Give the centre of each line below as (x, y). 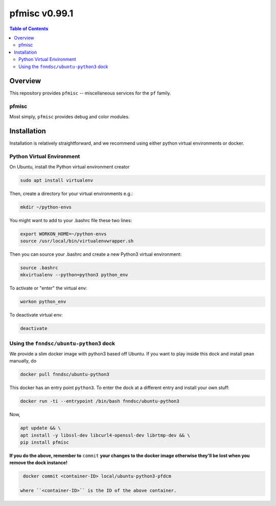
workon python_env (43, 302)
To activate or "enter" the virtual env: (48, 288)
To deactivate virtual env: (36, 315)
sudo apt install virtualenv (57, 180)
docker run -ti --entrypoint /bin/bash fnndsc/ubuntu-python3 (100, 401)
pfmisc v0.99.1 (41, 13)
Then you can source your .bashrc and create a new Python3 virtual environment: (96, 254)
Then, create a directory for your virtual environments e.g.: (71, 194)
